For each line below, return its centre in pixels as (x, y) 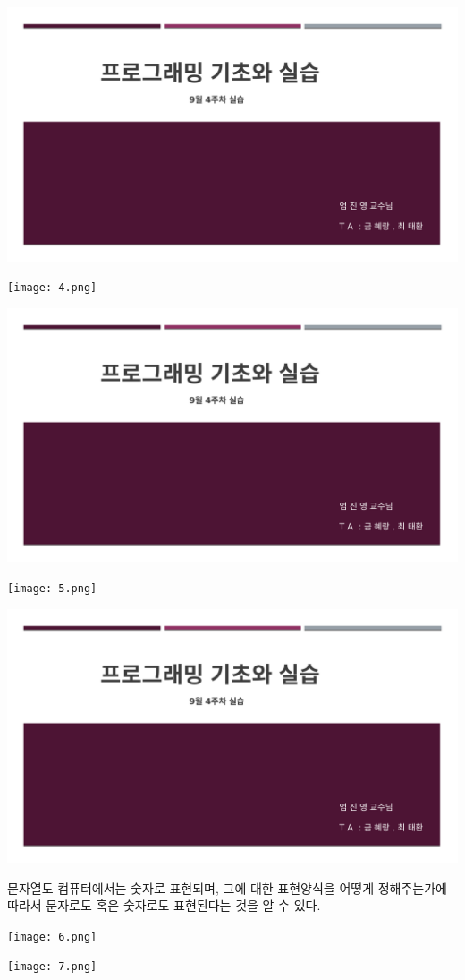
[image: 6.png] (52, 937)
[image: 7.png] (52, 967)
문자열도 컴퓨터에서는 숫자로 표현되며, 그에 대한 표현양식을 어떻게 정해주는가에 (227, 887)
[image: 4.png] (52, 288)
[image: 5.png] (52, 588)
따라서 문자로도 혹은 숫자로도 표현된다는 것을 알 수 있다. (164, 905)
